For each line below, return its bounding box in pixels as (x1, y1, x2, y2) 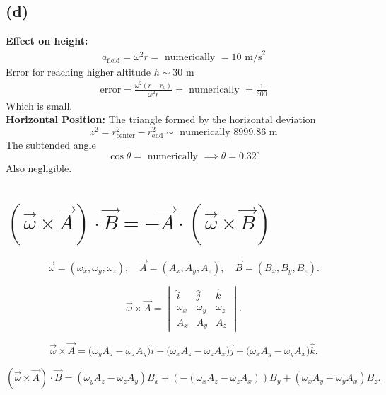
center (116, 132, 135, 140)
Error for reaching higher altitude (6, 64, 151, 79)
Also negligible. (6, 161, 72, 176)
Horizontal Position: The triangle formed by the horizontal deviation (6, 112, 316, 127)
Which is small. (6, 98, 73, 113)
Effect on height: (6, 33, 88, 48)
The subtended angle (6, 137, 96, 152)
